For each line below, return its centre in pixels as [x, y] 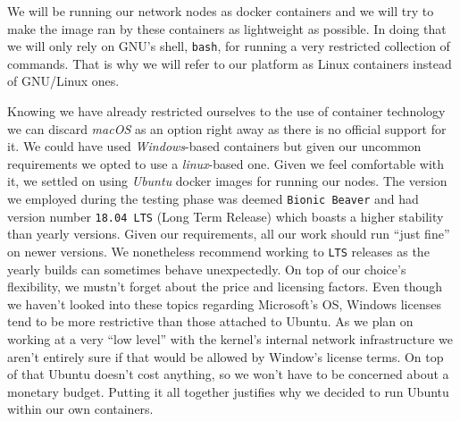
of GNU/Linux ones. [63, 81]
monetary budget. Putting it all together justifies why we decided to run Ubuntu [228, 391]
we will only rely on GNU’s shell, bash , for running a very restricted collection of [229, 46]
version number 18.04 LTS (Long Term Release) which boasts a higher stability [226, 216]
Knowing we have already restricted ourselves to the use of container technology [226, 111]
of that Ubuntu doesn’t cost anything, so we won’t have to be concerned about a [228, 374]
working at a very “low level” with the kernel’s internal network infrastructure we [230, 338]
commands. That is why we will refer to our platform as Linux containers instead [230, 63]
